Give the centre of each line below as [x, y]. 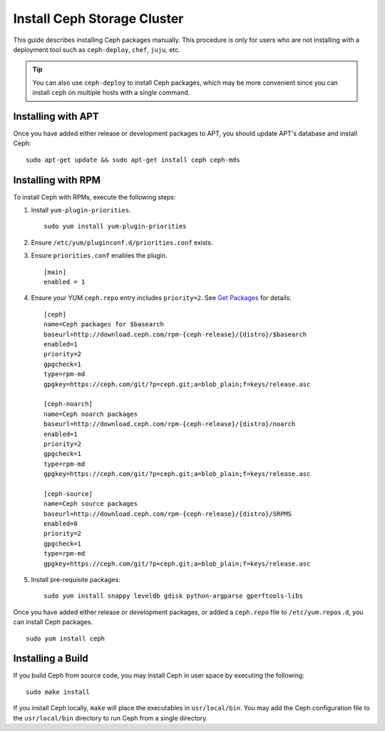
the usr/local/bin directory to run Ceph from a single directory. [111, 718]
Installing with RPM [57, 180]
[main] [55, 272]
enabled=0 [61, 524]
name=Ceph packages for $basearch [104, 325]
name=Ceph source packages [91, 504]
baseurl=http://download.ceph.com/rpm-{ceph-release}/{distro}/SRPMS [168, 514]
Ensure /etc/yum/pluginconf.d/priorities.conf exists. [122, 242]
